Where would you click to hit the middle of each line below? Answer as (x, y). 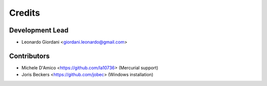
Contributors (29, 56)
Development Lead (39, 30)
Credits (25, 13)
